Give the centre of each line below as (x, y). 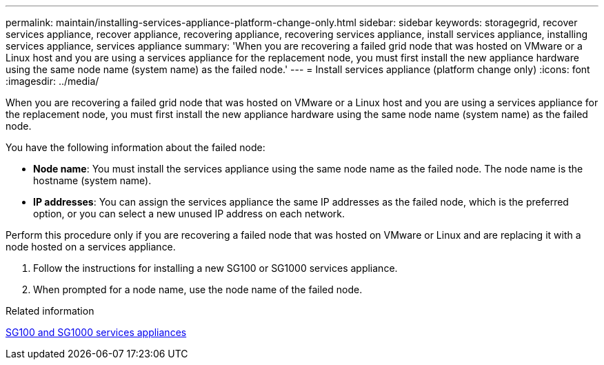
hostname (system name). (92, 180)
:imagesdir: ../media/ (52, 81)
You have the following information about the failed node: (135, 147)
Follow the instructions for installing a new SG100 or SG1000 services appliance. (215, 268)
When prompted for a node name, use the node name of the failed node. (198, 289)
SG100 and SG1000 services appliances (96, 332)
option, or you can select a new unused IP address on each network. (189, 214)
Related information (50, 311)
